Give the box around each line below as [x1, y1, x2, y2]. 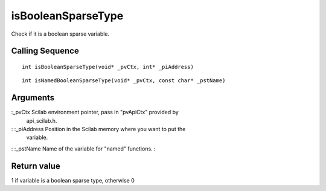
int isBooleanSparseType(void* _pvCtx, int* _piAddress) [22, 63, 194, 70]
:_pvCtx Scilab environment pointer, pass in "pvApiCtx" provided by [11, 109, 179, 116]
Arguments [11, 92, 55, 103]
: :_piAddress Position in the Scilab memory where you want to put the [11, 126, 186, 133]
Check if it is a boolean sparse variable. [11, 30, 110, 37]
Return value [11, 161, 60, 171]
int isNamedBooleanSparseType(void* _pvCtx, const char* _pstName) [22, 77, 226, 84]
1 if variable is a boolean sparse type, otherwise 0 [11, 176, 135, 184]
